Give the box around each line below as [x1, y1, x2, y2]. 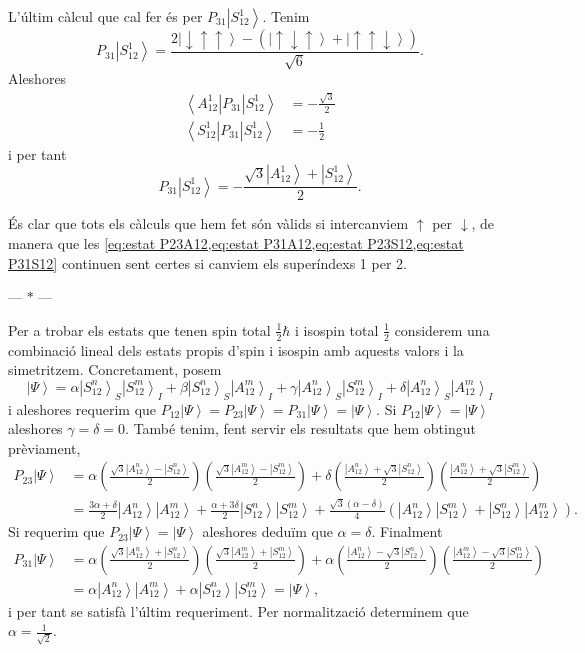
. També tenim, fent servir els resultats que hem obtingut [125, 418, 476, 439]
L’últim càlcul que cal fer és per [8, 6, 203, 26]
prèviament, [8, 437, 81, 458]
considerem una [394, 319, 490, 340]
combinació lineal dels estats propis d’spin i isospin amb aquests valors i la [8, 339, 464, 360]
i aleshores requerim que [8, 398, 157, 419]
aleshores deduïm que [202, 521, 333, 542]
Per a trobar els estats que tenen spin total [8, 319, 271, 340]
